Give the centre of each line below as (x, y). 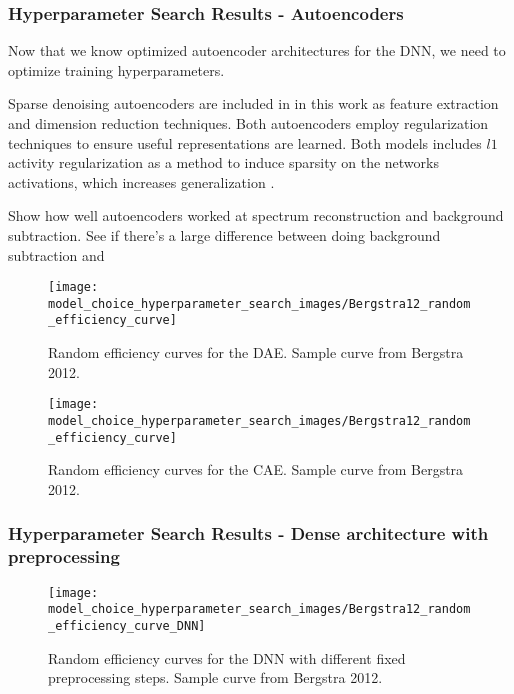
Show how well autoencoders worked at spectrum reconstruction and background (256, 215)
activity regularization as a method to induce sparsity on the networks (223, 162)
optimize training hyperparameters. (116, 69)
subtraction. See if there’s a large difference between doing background (224, 234)
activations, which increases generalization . (141, 181)
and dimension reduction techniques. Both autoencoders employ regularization (248, 123)
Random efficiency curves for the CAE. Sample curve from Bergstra (256, 469)
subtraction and (56, 254)
